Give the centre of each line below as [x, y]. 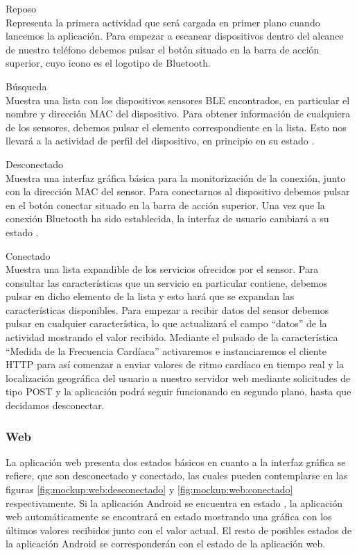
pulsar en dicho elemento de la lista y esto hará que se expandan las [150, 296]
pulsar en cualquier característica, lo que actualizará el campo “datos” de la [166, 323]
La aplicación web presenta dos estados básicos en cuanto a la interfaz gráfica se [176, 462]
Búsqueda [26, 86]
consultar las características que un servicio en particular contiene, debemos [167, 282]
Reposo [21, 8]
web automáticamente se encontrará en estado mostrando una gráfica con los [169, 516]
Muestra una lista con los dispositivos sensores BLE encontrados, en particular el [178, 100]
